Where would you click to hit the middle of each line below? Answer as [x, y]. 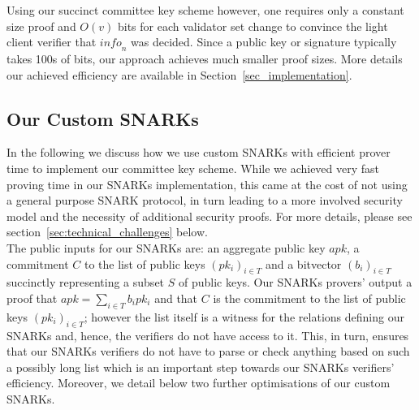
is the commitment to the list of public [309, 298]
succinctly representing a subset [86, 282]
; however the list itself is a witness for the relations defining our [244, 316]
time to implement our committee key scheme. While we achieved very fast [193, 168]
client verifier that [52, 42]
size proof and [41, 26]
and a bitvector [303, 263]
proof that [32, 298]
